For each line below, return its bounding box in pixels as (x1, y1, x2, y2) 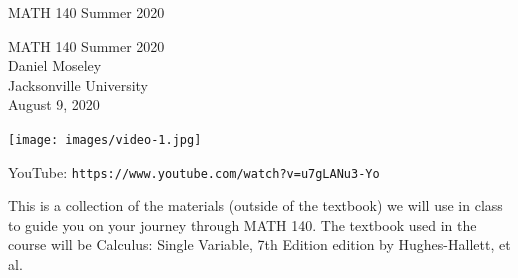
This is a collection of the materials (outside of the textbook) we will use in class (8, 195, 503, 216)
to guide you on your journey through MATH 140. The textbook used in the (8, 214, 477, 235)
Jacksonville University (8, 74, 148, 95)
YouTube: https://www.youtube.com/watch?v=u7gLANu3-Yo (8, 161, 380, 182)
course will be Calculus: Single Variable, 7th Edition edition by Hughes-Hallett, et (8, 234, 511, 255)
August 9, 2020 (8, 94, 100, 115)
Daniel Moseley (8, 55, 102, 76)
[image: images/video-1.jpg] (8, 132, 202, 147)
